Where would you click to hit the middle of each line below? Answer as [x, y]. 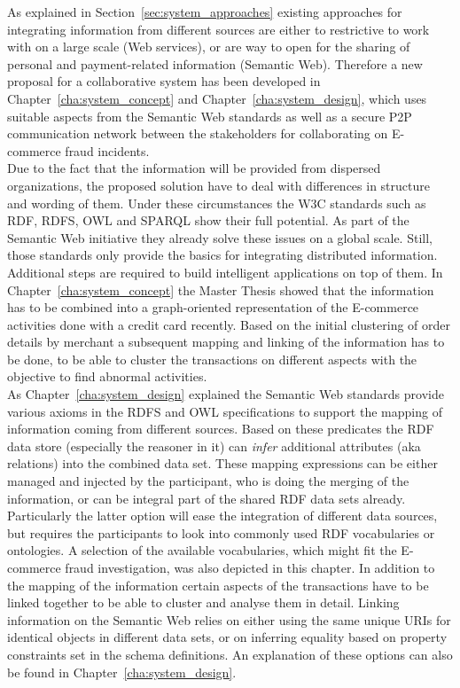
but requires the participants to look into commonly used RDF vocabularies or [221, 532]
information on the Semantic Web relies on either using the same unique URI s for [229, 619]
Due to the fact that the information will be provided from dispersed [194, 168]
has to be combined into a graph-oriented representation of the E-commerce [213, 307]
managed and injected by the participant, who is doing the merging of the [208, 481]
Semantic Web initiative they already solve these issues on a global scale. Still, [220, 237]
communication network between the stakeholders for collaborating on [198, 133]
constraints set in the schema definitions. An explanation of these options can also [230, 654]
